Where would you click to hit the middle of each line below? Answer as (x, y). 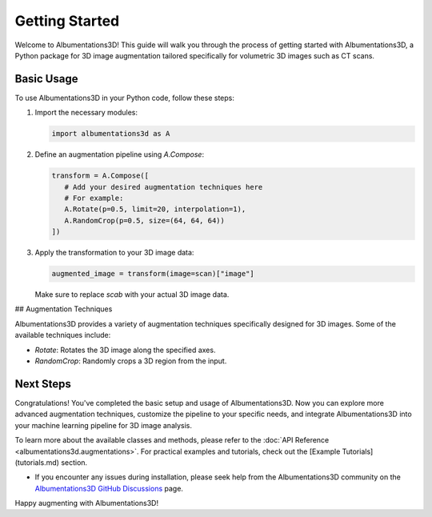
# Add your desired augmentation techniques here (164, 187)
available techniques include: (63, 335)
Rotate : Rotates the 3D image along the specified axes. (125, 350)
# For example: (94, 198)
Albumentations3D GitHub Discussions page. (109, 488)
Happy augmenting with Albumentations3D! (87, 503)
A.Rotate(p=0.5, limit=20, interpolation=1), (155, 209)
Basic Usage (46, 79)
